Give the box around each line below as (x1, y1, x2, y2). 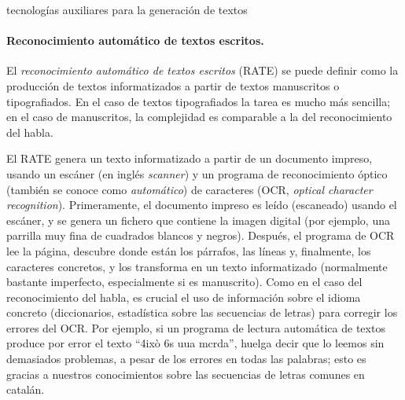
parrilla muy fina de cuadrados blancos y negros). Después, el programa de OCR (6, 227, 395, 244)
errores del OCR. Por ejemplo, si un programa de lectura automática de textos (6, 319, 385, 336)
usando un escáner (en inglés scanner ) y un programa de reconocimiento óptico (6, 165, 388, 182)
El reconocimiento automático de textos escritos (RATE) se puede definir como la (6, 62, 399, 79)
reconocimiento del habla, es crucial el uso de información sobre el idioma (6, 288, 361, 305)
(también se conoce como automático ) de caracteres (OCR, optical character (6, 181, 373, 197)
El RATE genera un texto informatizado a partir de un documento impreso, (6, 150, 373, 167)
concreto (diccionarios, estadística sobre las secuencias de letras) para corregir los (6, 304, 398, 321)
